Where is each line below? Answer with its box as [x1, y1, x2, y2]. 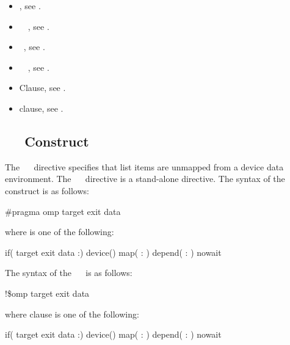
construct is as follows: [5, 184, 89, 197]
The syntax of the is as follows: [5, 266, 132, 279]
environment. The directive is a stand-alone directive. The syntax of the [5, 172, 285, 185]
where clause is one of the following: [5, 307, 139, 320]
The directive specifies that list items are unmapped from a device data [5, 160, 284, 173]
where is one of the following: [5, 225, 114, 238]
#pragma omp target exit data [5, 205, 121, 217]
